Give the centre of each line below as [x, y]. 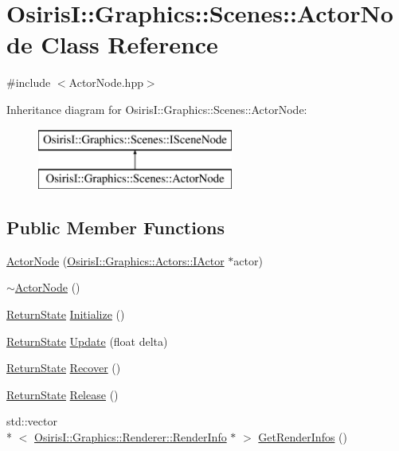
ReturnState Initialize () [66, 314]
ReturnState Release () [63, 394]
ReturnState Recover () [64, 368]
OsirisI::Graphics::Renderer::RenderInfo [131, 437]
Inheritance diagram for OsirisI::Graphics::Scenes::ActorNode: [157, 109]
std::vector [32, 421]
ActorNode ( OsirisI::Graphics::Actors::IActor [115, 260]
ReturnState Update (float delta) [87, 341]
